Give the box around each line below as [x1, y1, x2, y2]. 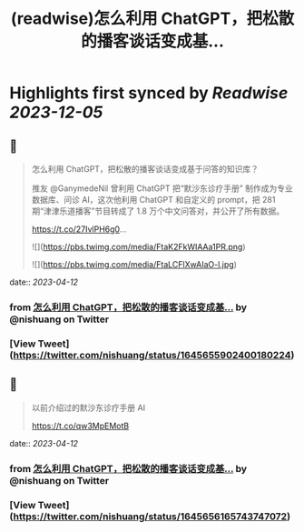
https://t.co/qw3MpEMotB [31, 420, 130, 431]
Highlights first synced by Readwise [9, 83, 289, 104]
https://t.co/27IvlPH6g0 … [31, 224, 127, 235]
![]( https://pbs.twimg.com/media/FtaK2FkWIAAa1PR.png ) [31, 242, 247, 252]
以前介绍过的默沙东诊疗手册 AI [31, 402, 146, 413]
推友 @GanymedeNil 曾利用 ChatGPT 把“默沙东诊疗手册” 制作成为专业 [31, 183, 293, 194]
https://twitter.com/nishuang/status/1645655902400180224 [13, 348, 292, 361]
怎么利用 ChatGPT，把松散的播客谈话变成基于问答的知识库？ [31, 164, 260, 174]
